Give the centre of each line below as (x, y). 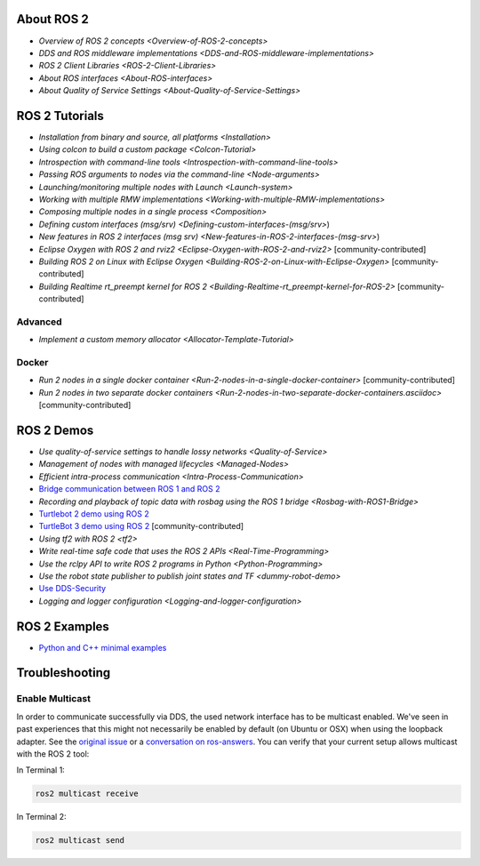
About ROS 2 (52, 19)
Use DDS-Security (72, 589)
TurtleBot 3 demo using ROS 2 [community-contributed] (141, 526)
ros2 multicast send (80, 841)
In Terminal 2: (41, 817)
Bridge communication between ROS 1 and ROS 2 (129, 489)
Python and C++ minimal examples (103, 647)
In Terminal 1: (41, 770)
